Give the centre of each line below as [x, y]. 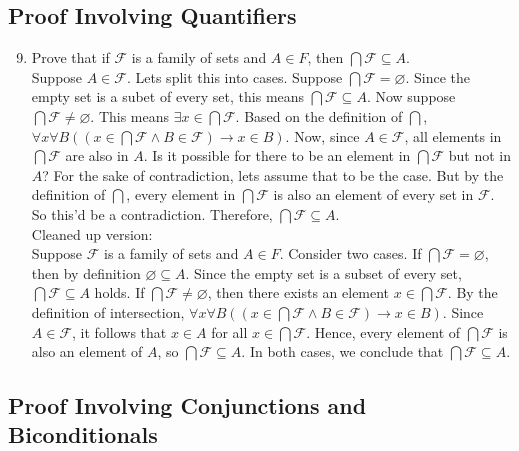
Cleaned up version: [92, 233]
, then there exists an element [298, 292]
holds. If [119, 292]
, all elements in [453, 135]
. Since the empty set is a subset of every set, [323, 272]
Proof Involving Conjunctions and [187, 405]
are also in [97, 155]
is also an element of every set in [373, 194]
